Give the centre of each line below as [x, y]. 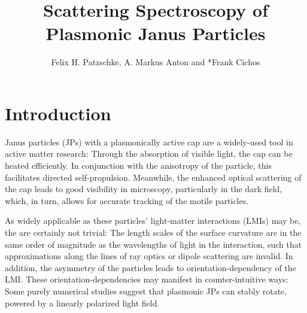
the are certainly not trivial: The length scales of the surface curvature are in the [153, 232]
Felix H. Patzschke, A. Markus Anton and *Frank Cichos [156, 62]
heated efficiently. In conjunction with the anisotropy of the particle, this [138, 165]
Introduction [58, 113]
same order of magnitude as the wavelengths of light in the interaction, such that [153, 244]
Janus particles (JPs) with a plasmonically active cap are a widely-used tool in [149, 142]
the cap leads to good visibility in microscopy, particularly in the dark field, [144, 189]
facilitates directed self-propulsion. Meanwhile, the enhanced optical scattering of [153, 177]
